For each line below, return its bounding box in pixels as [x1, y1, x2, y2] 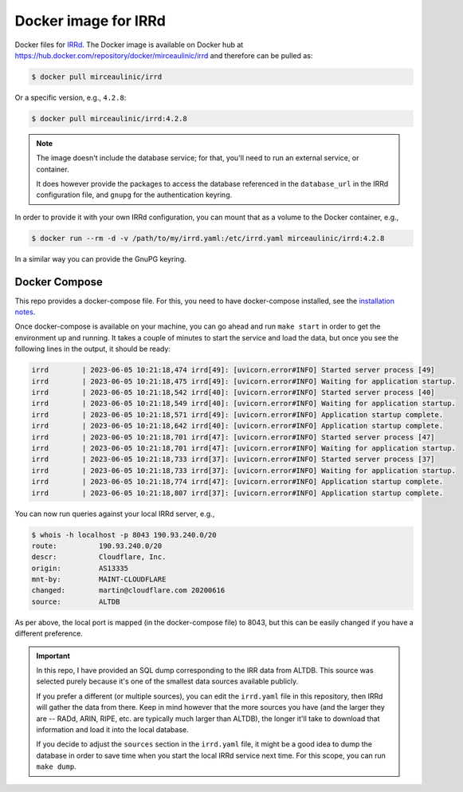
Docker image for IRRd [14, 12, 167, 30]
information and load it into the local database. [36, 724, 189, 734]
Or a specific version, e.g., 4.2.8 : [14, 93, 127, 102]
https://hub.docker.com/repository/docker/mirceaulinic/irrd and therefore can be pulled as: [14, 50, 313, 60]
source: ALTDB [31, 597, 120, 606]
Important [36, 651, 71, 660]
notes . [14, 307, 36, 317]
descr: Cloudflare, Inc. [31, 553, 167, 561]
